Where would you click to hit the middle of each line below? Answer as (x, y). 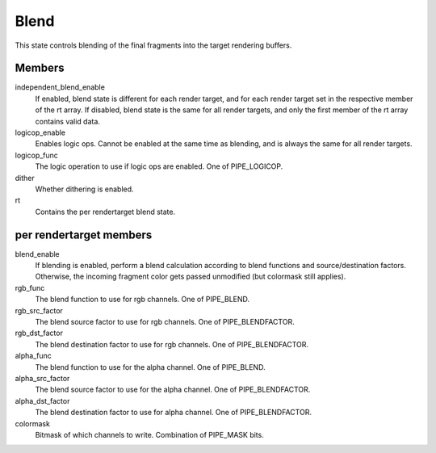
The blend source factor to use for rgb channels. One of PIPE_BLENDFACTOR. (165, 322)
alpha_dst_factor (42, 401)
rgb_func (30, 287)
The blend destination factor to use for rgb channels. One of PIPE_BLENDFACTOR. (172, 344)
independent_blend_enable (60, 87)
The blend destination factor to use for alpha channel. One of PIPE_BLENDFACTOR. (174, 413)
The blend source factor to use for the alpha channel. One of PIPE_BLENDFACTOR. (173, 390)
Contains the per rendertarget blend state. (105, 212)
